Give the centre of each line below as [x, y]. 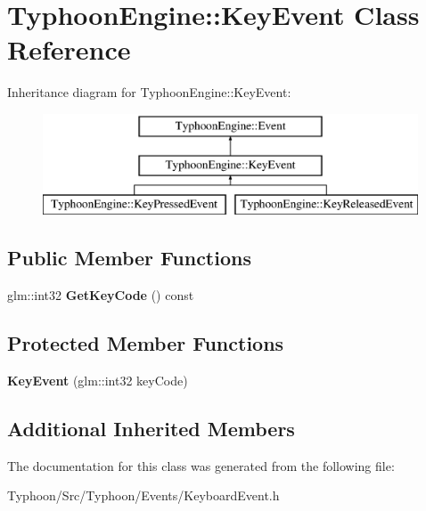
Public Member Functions [129, 258]
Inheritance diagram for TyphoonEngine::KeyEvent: [149, 92]
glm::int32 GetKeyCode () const [101, 295]
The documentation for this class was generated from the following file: [201, 465]
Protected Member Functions [146, 343]
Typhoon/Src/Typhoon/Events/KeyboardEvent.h [143, 495]
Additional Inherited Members [151, 428]
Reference [69, 49]
